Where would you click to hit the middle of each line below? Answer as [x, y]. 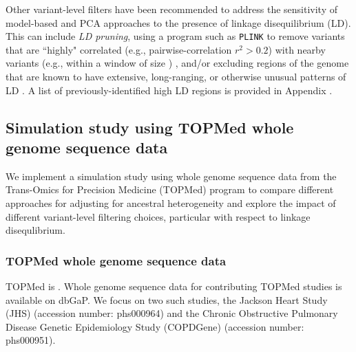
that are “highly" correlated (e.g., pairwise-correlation [119, 49]
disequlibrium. [35, 230]
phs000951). [31, 340]
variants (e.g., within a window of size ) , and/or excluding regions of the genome [177, 63]
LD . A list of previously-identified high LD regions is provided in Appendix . [169, 90]
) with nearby [297, 49]
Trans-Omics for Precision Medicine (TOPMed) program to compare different [170, 189]
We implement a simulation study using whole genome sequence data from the [171, 176]
